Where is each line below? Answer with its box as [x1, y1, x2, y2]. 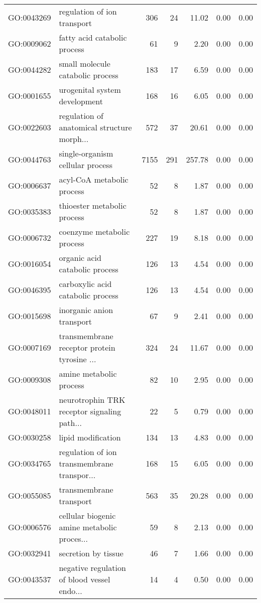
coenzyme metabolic [59, 226, 130, 237]
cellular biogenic [59, 510, 116, 521]
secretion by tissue [59, 547, 123, 559]
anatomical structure [59, 121, 132, 133]
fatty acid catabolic [59, 32, 127, 43]
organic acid [59, 252, 101, 263]
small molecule [59, 58, 110, 69]
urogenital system [59, 84, 121, 95]
